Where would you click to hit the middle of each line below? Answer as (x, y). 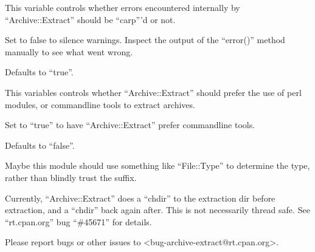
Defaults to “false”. (40, 145)
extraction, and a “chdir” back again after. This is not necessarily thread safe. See (157, 210)
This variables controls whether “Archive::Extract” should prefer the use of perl (153, 92)
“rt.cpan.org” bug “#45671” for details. (78, 221)
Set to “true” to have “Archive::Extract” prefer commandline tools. (130, 125)
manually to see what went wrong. (69, 51)
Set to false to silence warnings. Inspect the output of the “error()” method (145, 40)
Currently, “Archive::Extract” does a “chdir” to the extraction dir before (140, 198)
